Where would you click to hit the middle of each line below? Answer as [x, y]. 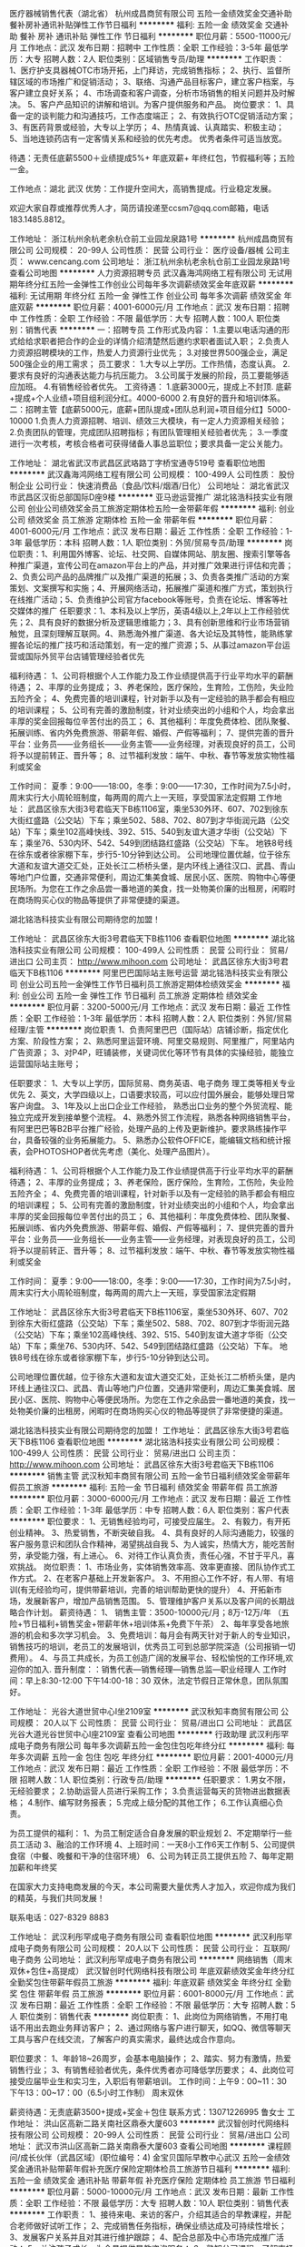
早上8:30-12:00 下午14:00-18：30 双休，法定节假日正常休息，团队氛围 [157, 1681]
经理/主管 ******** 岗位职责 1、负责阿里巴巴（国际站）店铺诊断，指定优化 [149, 1030]
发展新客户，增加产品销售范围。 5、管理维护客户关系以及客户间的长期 [156, 1601]
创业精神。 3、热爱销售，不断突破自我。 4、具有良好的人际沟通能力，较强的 [152, 1533]
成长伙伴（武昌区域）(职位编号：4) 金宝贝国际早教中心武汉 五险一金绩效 [155, 2157]
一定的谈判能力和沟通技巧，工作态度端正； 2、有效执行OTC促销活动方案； [156, 116]
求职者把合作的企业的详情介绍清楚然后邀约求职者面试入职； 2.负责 [157, 341]
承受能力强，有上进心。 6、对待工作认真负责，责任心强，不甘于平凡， [156, 1556]
